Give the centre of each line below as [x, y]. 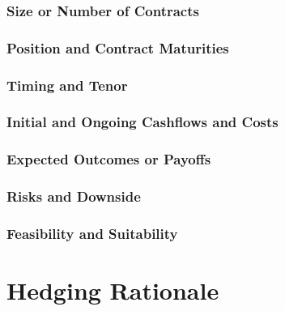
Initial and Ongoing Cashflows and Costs [142, 122]
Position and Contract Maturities [118, 47]
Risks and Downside [74, 196]
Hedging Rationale [113, 290]
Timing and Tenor [67, 85]
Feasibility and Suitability [92, 233]
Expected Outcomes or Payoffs [109, 159]
